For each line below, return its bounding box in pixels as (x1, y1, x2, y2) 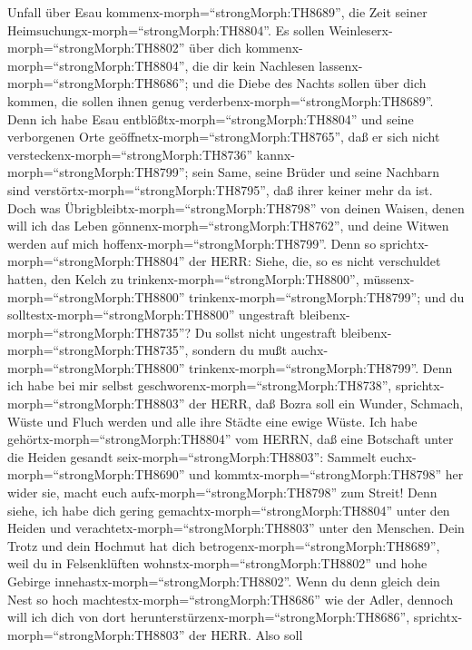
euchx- (380, 447, 417, 466)
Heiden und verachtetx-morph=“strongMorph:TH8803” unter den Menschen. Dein (7, 518, 465, 537)
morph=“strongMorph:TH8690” (7, 465, 185, 484)
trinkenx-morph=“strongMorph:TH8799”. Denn (189, 358, 453, 377)
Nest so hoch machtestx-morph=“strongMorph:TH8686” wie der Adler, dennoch (7, 589, 454, 608)
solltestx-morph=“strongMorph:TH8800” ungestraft (7, 305, 296, 324)
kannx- (256, 144, 295, 163)
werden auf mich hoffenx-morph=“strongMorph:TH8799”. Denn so (7, 233, 377, 252)
